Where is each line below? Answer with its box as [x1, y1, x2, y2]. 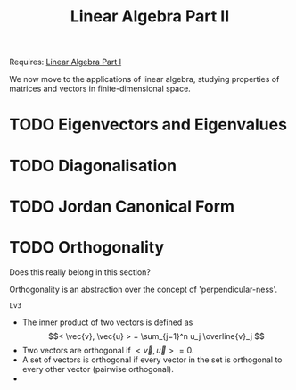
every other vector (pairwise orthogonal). [21, 363, 174, 374]
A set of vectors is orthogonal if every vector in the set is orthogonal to [21, 354, 283, 365]
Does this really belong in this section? [9, 266, 152, 278]
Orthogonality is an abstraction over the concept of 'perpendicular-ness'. [9, 284, 278, 295]
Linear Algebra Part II [70, 6, 230, 27]
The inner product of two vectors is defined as [21, 317, 193, 328]
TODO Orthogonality [9, 236, 165, 257]
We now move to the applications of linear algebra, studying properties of [9, 74, 280, 85]
